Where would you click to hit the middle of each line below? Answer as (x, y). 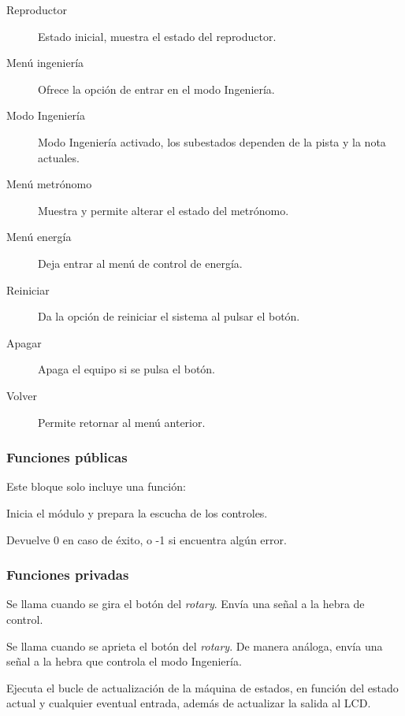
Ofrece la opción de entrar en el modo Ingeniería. (156, 89)
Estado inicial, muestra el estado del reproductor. (157, 36)
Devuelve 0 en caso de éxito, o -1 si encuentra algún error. (147, 539)
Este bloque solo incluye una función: (96, 486)
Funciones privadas (68, 575)
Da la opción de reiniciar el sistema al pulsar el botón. (169, 316)
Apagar (24, 342)
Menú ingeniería (45, 63)
